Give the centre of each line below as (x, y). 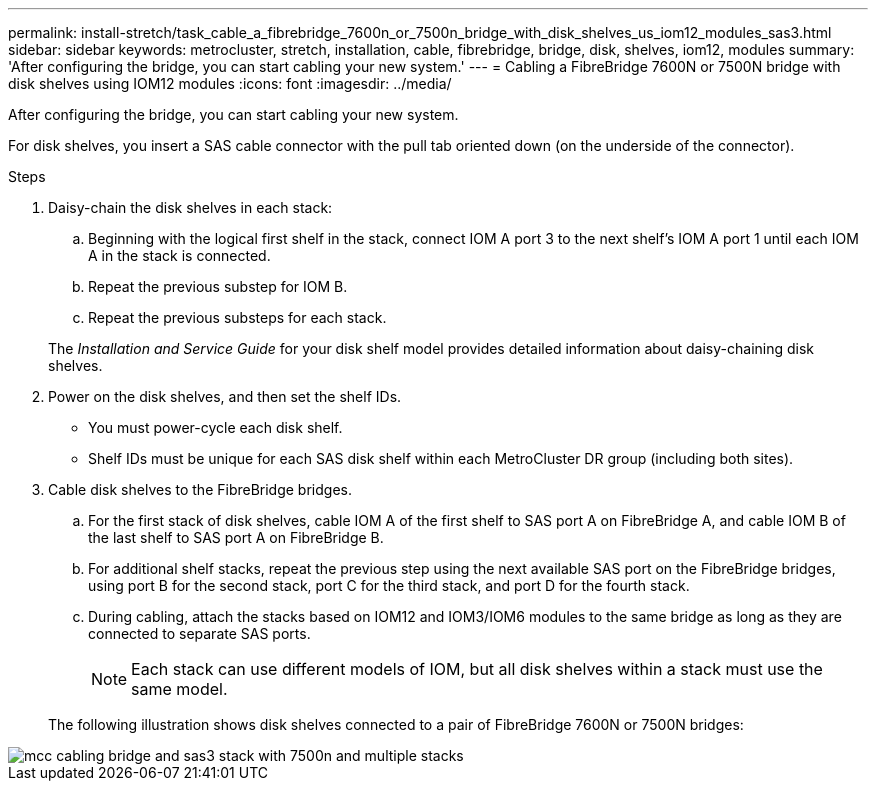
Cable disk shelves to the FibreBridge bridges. (200, 489)
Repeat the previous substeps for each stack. (237, 317)
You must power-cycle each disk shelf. (215, 427)
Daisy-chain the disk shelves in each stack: (190, 207)
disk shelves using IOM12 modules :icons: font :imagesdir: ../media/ (230, 83)
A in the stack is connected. (179, 255)
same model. (179, 689)
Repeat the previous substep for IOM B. (218, 286)
